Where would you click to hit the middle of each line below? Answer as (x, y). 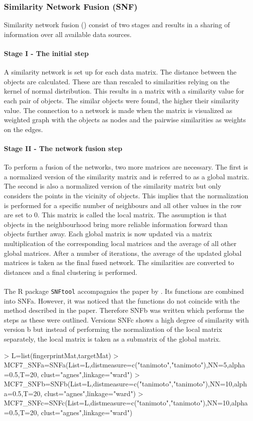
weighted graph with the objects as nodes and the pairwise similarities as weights (125, 120)
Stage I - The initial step (46, 53)
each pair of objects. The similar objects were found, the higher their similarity (122, 100)
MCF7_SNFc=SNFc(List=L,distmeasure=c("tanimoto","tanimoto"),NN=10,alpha (126, 403)
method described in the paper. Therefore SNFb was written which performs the (124, 310)
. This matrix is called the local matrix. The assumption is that (132, 215)
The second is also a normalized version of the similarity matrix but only (113, 186)
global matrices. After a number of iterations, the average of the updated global (123, 253)
